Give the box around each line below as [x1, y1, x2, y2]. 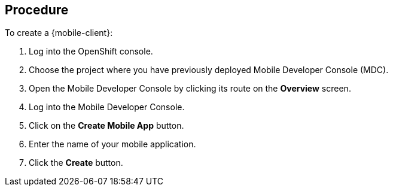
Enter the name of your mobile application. [29, 139, 196, 150]
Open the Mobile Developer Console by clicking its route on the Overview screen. [29, 83, 351, 94]
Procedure [5, 2, 69, 17]
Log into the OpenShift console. [29, 46, 153, 57]
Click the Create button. [29, 157, 123, 168]
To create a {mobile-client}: [5, 28, 113, 38]
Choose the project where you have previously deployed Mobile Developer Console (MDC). [29, 65, 389, 75]
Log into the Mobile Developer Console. [29, 102, 185, 113]
